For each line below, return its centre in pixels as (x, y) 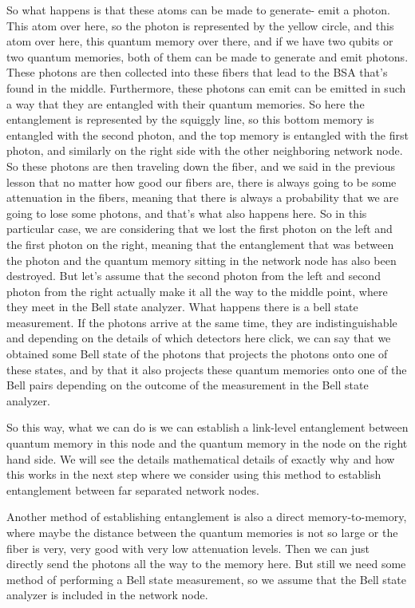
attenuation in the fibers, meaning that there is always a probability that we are (203, 197)
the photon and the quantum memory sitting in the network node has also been (202, 260)
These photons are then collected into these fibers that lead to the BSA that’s (197, 72)
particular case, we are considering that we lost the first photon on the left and (200, 229)
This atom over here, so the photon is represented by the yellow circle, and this (200, 25)
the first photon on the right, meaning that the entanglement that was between (200, 244)
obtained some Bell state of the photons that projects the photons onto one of (197, 354)
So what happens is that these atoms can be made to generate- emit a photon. (198, 10)
